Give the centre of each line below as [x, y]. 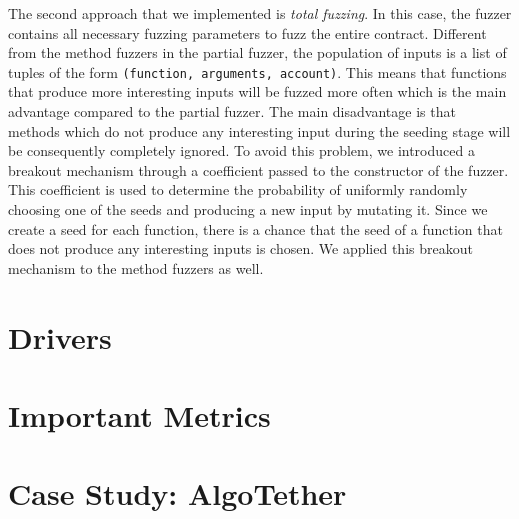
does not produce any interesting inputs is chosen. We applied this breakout [240, 248]
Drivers [60, 336]
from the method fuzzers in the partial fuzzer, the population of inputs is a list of [257, 52]
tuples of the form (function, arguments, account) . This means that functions [257, 71]
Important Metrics [139, 414]
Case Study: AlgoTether [177, 493]
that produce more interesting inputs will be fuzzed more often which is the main [257, 91]
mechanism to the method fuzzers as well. [136, 267]
